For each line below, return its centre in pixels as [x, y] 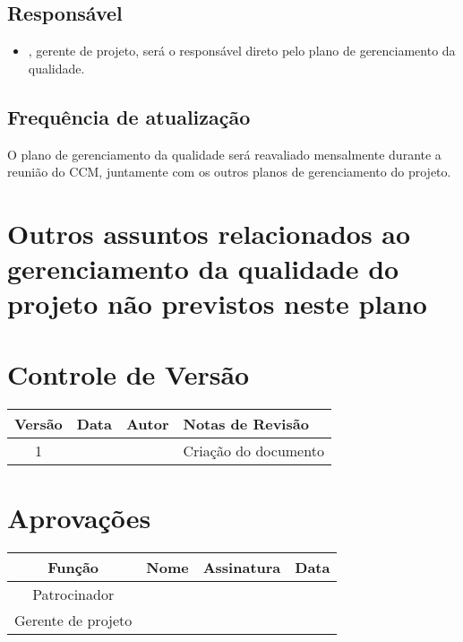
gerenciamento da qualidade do [203, 269]
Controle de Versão [129, 373]
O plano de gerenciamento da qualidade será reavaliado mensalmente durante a [224, 154]
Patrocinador [73, 594]
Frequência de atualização [129, 116]
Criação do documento [253, 450]
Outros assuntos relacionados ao [209, 233]
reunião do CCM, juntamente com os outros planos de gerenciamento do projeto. [229, 172]
